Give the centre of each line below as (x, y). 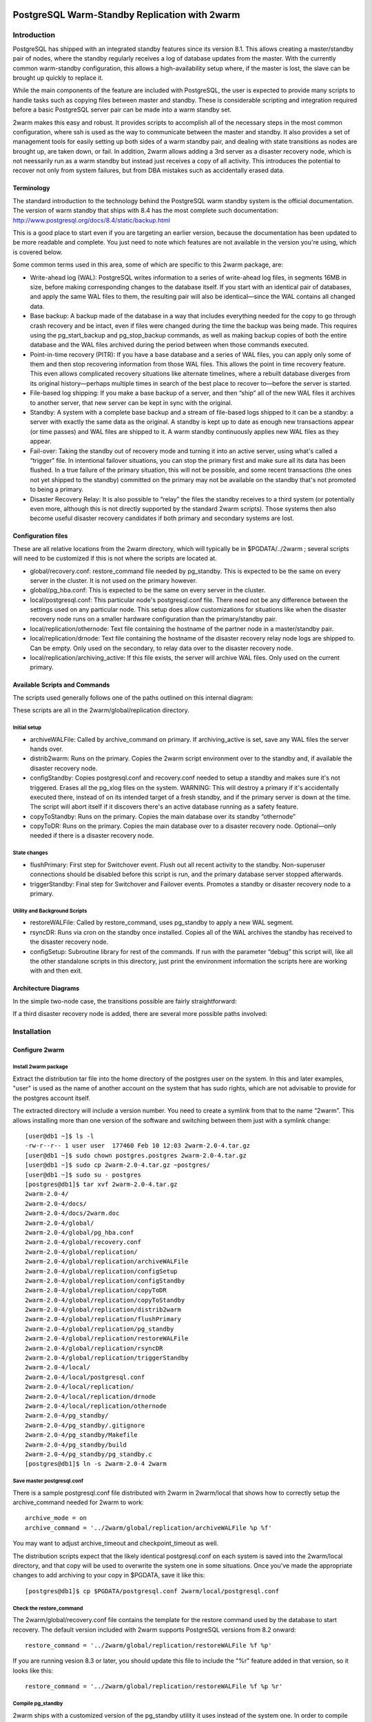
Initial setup (27, 727)
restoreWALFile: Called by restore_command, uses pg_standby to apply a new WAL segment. (162, 922)
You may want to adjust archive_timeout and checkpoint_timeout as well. (116, 1544)
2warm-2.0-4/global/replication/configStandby (105, 1280)
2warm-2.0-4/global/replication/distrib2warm (103, 1310)
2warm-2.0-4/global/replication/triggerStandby (107, 1358)
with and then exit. (56, 971)
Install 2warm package (40, 1067)
